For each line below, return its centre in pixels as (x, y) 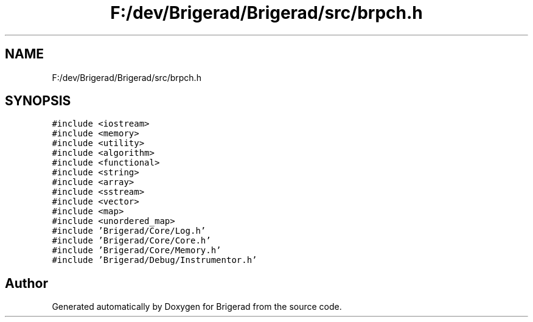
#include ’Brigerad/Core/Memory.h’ (137, 250)
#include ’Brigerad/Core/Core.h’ (131, 241)
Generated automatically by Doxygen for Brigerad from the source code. (197, 307)
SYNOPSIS (38, 101)
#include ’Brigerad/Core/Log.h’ (129, 231)
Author (26, 283)
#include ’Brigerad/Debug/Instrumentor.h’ (155, 260)
